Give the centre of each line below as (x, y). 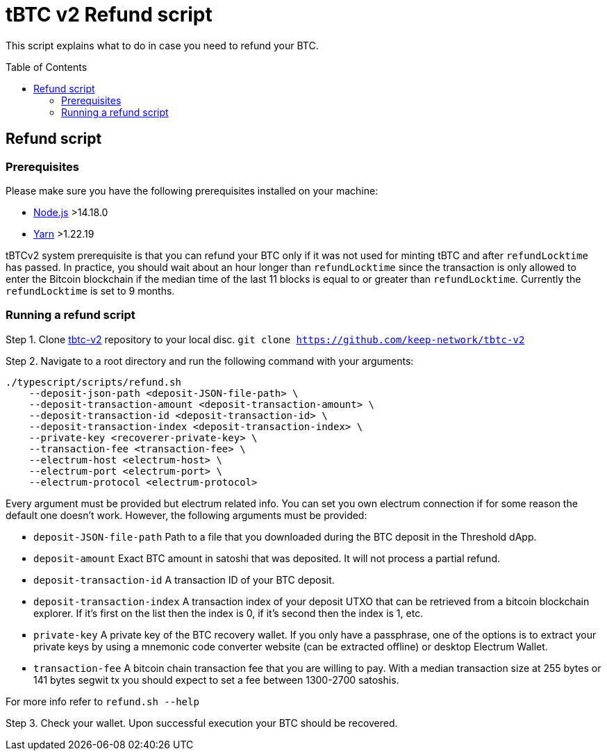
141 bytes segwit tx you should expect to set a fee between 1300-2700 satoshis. (216, 680)
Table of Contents (47, 67)
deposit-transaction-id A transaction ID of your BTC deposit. (184, 580)
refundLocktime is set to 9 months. (90, 290)
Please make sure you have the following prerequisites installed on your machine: (192, 190)
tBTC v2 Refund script (109, 15)
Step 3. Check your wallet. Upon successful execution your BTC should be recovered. (202, 723)
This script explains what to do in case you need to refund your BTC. (162, 45)
